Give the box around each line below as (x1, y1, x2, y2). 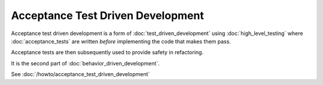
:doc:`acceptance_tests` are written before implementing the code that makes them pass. (11, 37, 231, 45)
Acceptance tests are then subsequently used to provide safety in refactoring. (11, 49, 203, 56)
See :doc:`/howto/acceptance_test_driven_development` (11, 71, 150, 78)
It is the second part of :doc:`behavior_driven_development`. (11, 59, 160, 67)
